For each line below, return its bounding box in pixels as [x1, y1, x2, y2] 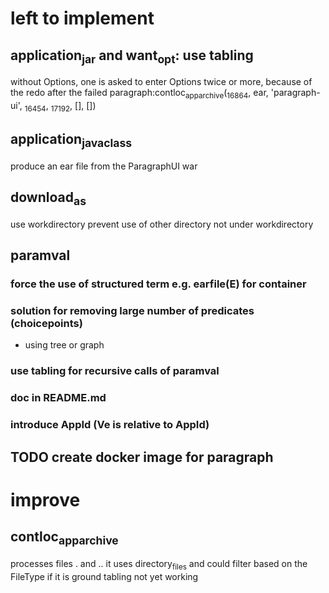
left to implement [10, 7, 155, 30]
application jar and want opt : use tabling [10, 47, 254, 66]
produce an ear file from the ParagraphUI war [10, 160, 198, 172]
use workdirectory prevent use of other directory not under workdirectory [10, 218, 314, 230]
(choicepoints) [10, 317, 83, 331]
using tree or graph [24, 339, 105, 351]
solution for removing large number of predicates [10, 304, 255, 318]
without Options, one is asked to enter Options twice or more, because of [10, 76, 313, 88]
